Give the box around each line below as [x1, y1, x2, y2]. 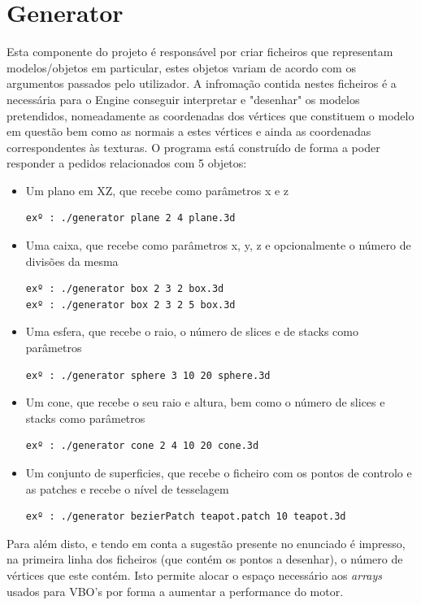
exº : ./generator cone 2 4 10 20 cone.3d [25, 440, 259, 452]
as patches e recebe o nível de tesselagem [25, 480, 229, 497]
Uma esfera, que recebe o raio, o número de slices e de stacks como [25, 323, 358, 340]
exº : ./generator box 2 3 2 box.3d [25, 283, 224, 295]
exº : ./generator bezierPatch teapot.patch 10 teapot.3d [25, 511, 346, 523]
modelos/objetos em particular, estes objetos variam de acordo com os [7, 59, 356, 76]
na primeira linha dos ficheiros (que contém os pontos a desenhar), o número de [7, 551, 403, 568]
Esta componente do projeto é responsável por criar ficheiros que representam [7, 43, 393, 60]
